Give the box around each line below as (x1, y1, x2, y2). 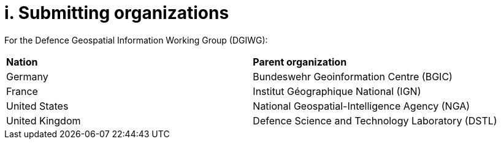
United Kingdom (6, 114, 81, 127)
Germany (6, 70, 48, 83)
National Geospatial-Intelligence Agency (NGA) (253, 99, 470, 112)
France (6, 85, 38, 97)
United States (6, 99, 69, 112)
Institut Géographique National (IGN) (253, 85, 421, 97)
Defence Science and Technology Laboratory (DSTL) (253, 114, 497, 127)
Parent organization (253, 55, 347, 68)
